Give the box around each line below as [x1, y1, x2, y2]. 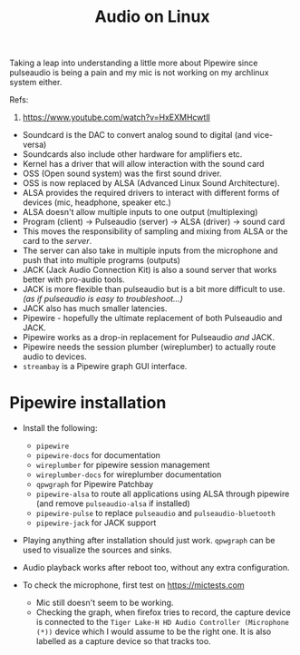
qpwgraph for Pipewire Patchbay [35, 479, 154, 490]
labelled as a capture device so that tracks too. [35, 636, 211, 647]
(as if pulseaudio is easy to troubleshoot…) [22, 293, 184, 305]
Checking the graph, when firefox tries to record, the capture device [35, 607, 292, 618]
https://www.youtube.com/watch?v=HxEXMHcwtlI [22, 112, 211, 123]
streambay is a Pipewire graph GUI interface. [22, 361, 188, 372]
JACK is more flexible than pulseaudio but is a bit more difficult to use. [22, 284, 285, 295]
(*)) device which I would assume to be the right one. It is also [35, 626, 272, 637]
